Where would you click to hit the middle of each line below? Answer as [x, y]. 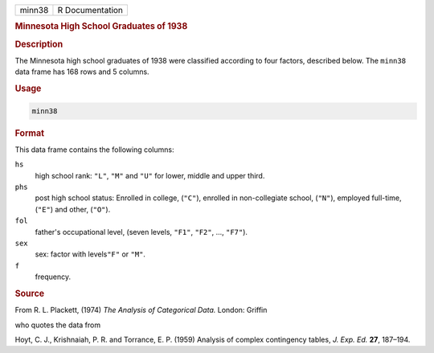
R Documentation [90, 10]
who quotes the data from [57, 325]
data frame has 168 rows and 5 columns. [82, 72]
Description [39, 44]
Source [30, 293]
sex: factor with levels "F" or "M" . [90, 254]
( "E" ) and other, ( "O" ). [73, 209]
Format [29, 133]
